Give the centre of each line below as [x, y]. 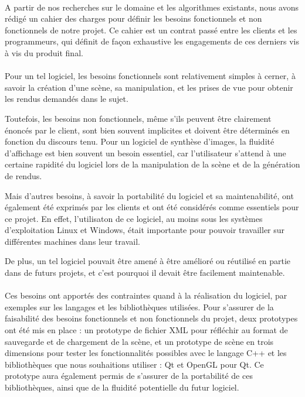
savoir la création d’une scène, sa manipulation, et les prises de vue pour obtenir [149, 87]
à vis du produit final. [44, 52]
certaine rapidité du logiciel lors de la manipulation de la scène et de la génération [152, 164]
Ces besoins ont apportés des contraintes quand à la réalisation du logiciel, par [146, 295]
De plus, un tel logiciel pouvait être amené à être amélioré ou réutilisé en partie [148, 261]
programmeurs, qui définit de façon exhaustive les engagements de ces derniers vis [152, 41]
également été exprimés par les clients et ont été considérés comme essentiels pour [152, 207]
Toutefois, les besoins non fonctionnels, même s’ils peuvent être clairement [138, 118]
